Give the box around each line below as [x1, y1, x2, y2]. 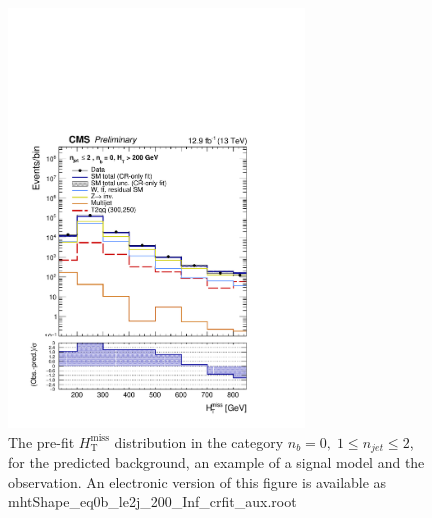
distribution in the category [114, 431, 284, 452]
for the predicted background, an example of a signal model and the [8, 451, 425, 472]
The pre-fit [8, 431, 75, 452]
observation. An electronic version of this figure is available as [8, 471, 387, 492]
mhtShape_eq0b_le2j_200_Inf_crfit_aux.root [8, 491, 297, 512]
